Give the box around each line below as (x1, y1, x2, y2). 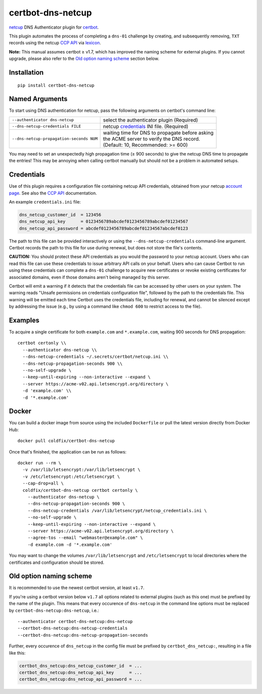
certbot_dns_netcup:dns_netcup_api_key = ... (19, 670, 143, 675)
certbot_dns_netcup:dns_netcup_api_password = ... (19, 677, 143, 682)
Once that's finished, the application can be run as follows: (9, 449, 127, 454)
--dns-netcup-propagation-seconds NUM (12, 136, 98, 141)
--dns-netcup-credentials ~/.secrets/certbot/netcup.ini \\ (22, 354, 169, 360)
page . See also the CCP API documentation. (9, 190, 97, 196)
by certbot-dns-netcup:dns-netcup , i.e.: (9, 607, 99, 613)
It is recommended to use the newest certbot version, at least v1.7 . (9, 585, 145, 590)
